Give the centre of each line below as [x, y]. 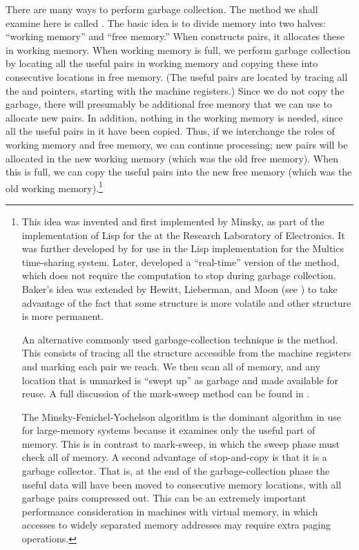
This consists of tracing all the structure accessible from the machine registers [186, 353]
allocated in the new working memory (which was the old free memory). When [172, 158]
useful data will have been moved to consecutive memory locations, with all [182, 484]
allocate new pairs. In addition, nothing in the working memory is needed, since [174, 117]
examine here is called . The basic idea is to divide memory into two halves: [166, 22]
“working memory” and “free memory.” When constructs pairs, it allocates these [175, 36]
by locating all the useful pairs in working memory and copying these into [162, 63]
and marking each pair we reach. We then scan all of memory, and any [171, 366]
